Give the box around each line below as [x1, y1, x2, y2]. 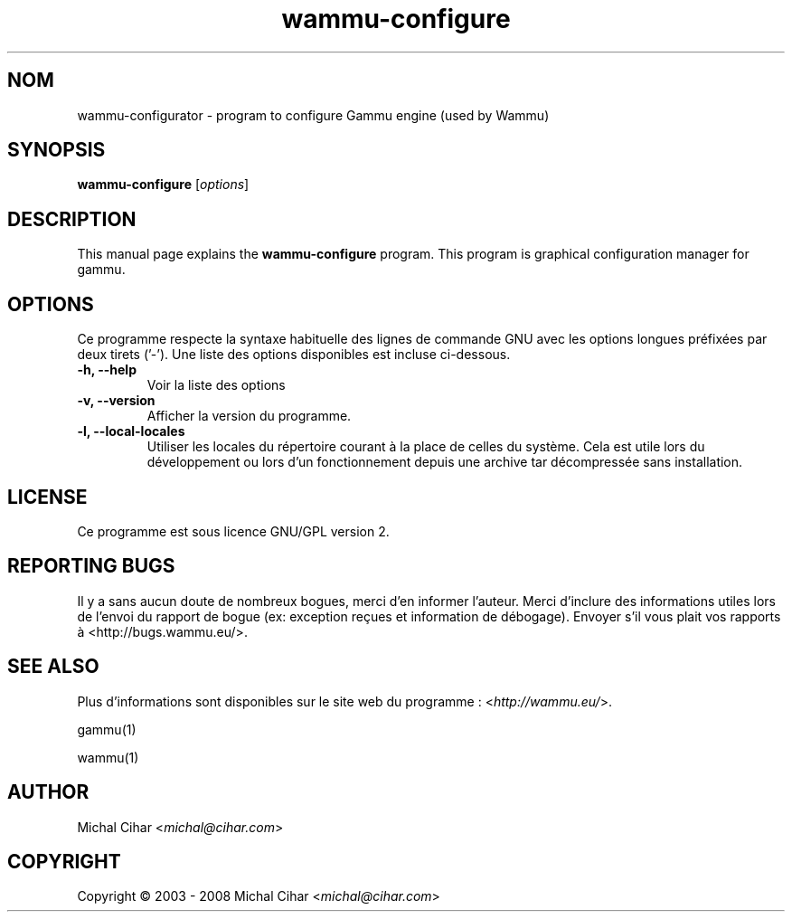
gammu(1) [77, 721, 137, 737]
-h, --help [77, 362, 137, 378]
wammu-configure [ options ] [77, 176, 250, 193]
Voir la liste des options [146, 377, 286, 393]
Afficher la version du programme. [146, 408, 352, 424]
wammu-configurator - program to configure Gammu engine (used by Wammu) [77, 107, 550, 123]
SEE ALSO [7, 655, 99, 678]
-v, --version [77, 393, 156, 409]
